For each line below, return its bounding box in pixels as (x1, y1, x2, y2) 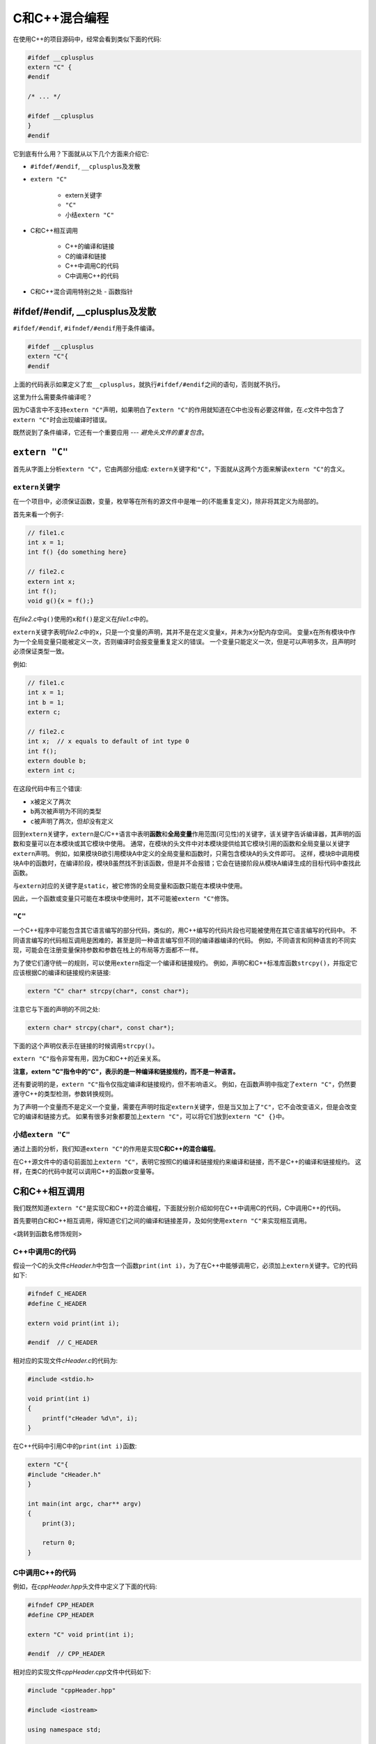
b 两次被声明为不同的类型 (30, 807, 102, 815)
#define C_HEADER (27, 1300, 87, 1307)
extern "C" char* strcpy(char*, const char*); (27, 987, 189, 995)
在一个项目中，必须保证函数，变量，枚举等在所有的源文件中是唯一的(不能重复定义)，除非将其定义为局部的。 (13, 497, 323, 506)
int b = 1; (27, 698, 65, 706)
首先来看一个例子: (13, 510, 64, 518)
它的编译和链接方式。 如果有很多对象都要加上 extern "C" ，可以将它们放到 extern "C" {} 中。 (13, 1113, 288, 1121)
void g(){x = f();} (27, 597, 94, 605)
